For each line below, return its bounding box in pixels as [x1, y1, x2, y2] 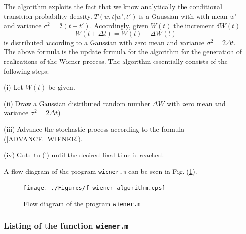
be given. [48, 82, 75, 92]
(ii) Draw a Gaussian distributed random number [4, 98, 151, 108]
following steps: [4, 65, 49, 76]
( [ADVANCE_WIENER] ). [4, 133, 83, 143]
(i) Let [4, 82, 23, 92]
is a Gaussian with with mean [139, 11, 228, 21]
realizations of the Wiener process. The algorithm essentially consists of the [4, 56, 228, 66]
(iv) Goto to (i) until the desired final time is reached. [4, 150, 164, 160]
